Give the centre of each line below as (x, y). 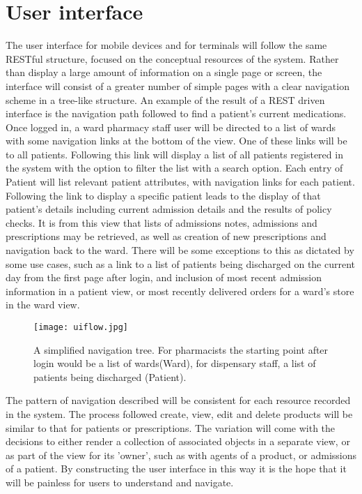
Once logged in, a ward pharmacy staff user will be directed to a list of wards (171, 127)
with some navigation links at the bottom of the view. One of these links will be (176, 141)
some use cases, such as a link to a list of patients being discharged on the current (181, 263)
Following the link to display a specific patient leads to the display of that (163, 195)
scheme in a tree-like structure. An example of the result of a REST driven (165, 99)
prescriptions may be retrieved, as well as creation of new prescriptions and (166, 236)
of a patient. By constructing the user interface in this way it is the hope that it (176, 469)
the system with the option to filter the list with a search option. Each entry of (174, 168)
